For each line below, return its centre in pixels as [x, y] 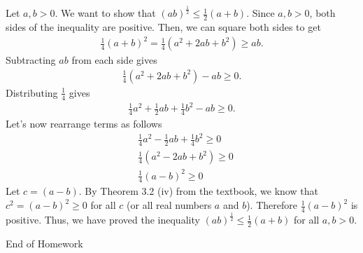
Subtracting [31, 60]
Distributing [32, 92]
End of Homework [44, 244]
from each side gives [114, 60]
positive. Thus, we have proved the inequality [103, 220]
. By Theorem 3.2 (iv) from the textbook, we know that [198, 191]
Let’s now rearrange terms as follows [84, 124]
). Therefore [272, 205]
